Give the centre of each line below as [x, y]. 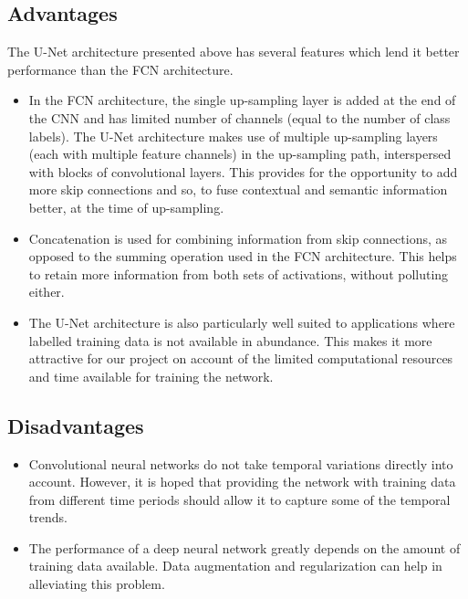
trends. [48, 517]
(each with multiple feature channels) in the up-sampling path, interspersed [240, 154]
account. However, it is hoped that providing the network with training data [242, 482]
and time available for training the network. [151, 376]
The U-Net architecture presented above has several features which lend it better [234, 52]
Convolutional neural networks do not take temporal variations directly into [241, 463]
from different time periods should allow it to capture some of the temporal [239, 499]
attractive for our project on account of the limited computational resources [241, 358]
